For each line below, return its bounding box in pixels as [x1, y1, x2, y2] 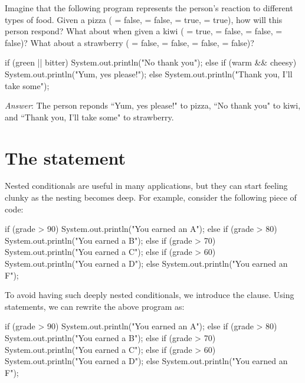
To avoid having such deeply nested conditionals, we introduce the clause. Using [5, 289, 294, 301]
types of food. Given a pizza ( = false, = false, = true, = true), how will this [5, 13, 283, 25]
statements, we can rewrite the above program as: [5, 300, 185, 312]
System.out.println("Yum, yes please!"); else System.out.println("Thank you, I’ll [5, 67, 293, 80]
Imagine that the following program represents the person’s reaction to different [5, 2, 293, 14]
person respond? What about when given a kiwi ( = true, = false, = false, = [5, 25, 283, 37]
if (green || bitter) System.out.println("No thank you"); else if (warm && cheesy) [5, 56, 297, 68]
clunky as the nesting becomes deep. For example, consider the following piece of [5, 191, 297, 204]
